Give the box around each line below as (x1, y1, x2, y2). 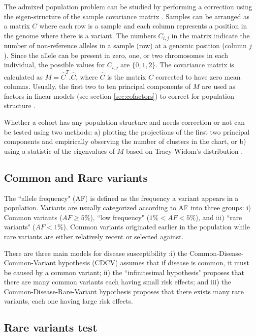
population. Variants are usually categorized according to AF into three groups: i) (4, 202, 251, 213)
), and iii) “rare (195, 212, 242, 222)
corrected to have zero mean (156, 71, 241, 82)
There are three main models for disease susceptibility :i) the (4, 248, 188, 258)
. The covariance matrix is (155, 59, 234, 70)
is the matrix (107, 71, 146, 82)
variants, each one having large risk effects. (4, 296, 133, 306)
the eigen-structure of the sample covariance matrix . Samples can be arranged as (4, 11, 250, 21)
